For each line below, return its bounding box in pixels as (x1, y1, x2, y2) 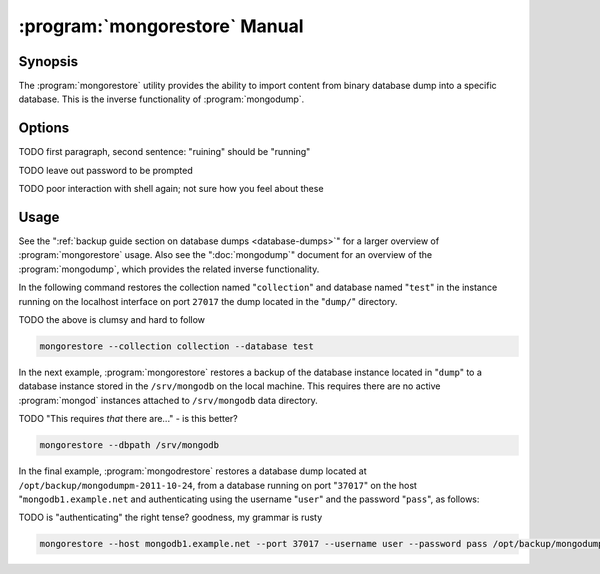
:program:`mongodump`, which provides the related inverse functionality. (18, 263, 320, 275)
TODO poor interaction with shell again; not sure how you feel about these (18, 183, 324, 195)
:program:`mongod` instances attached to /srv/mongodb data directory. (18, 394, 319, 406)
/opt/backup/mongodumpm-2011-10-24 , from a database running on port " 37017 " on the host (18, 479, 417, 491)
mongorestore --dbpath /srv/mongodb (39, 440, 220, 451)
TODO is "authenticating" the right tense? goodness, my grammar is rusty (18, 511, 323, 524)
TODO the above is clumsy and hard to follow (18, 314, 205, 325)
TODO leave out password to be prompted (18, 164, 194, 176)
